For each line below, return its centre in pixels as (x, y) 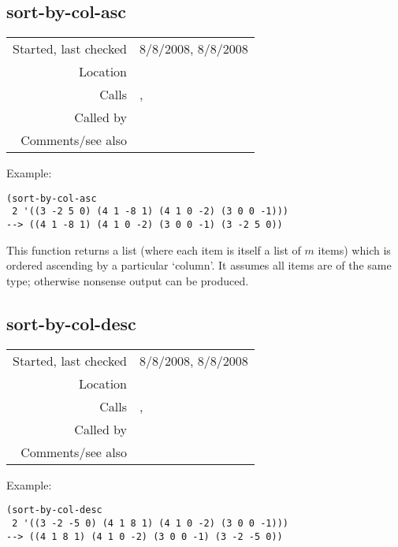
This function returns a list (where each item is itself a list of (154, 249)
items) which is (354, 249)
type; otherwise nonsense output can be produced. (128, 280)
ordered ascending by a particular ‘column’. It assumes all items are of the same (199, 265)
